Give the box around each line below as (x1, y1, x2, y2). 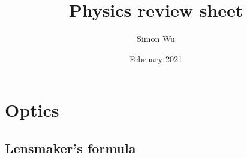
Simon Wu (137, 32, 175, 45)
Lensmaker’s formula (5, 138, 136, 157)
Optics (5, 98, 59, 122)
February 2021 (129, 52, 182, 65)
